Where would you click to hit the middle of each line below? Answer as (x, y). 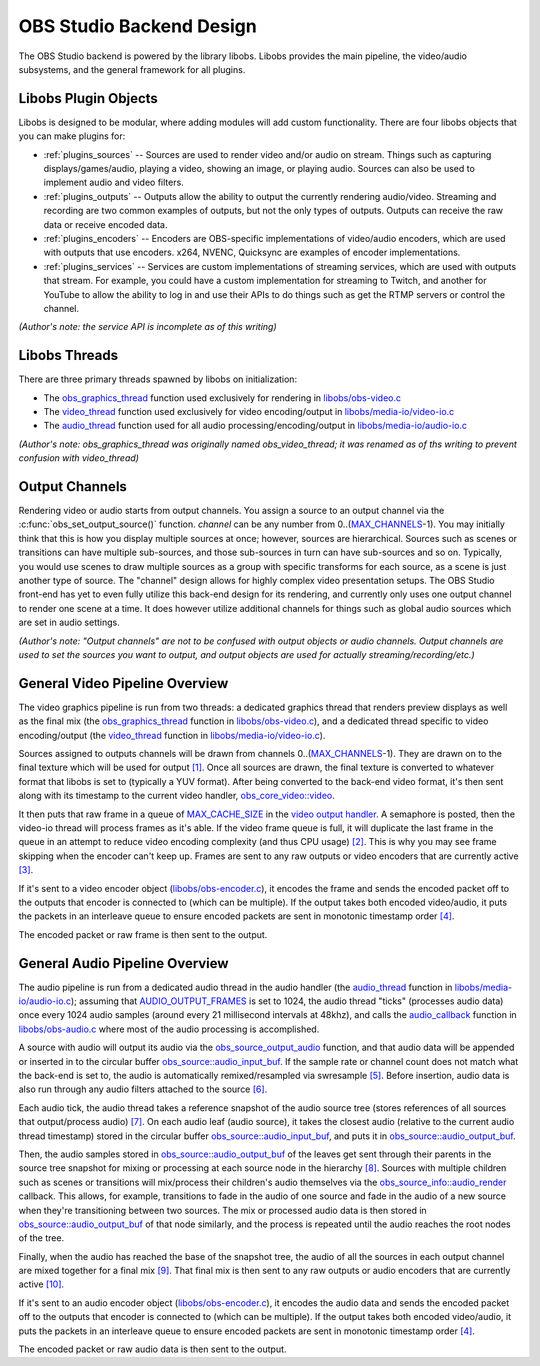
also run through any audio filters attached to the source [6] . (143, 1089)
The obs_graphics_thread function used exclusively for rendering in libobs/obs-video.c (222, 397)
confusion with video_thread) (79, 458)
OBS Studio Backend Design (137, 26)
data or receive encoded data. (105, 224)
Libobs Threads (68, 355)
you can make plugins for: (72, 136)
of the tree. (41, 1238)
